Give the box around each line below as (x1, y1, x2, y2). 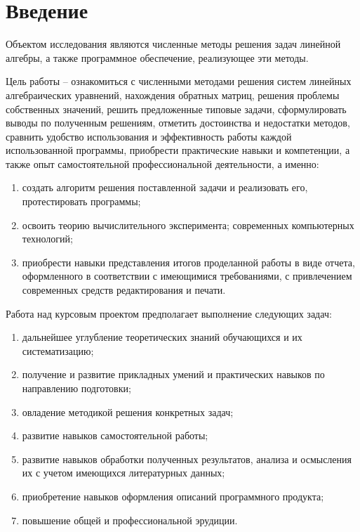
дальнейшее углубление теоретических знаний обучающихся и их (22, 330, 302, 344)
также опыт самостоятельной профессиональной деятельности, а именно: (6, 156, 319, 171)
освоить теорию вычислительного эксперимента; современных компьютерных (22, 217, 354, 232)
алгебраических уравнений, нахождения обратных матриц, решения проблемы (6, 87, 340, 102)
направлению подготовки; (22, 381, 131, 395)
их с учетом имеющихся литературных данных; (22, 465, 225, 480)
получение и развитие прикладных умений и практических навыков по (22, 367, 325, 382)
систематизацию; (22, 343, 94, 358)
